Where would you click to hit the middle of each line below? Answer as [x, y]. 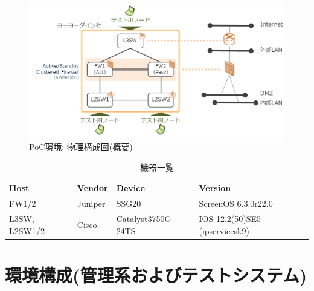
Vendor [92, 188]
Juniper [91, 204]
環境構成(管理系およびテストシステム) [156, 275]
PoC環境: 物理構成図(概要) [81, 147]
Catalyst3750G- [145, 219]
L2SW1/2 [27, 230]
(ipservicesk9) [224, 230]
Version [215, 188]
